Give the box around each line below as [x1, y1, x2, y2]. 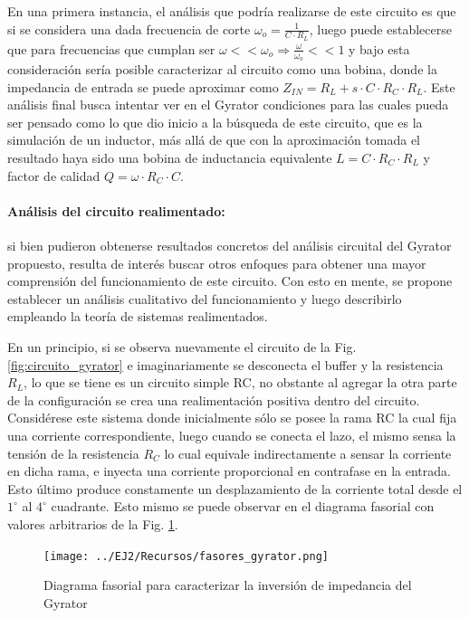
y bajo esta [349, 39, 410, 58]
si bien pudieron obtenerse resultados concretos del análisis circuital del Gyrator [7, 236, 452, 255]
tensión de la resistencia [7, 443, 139, 462]
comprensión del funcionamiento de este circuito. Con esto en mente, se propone [7, 271, 453, 290]
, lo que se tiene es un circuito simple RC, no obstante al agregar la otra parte [24, 373, 457, 392]
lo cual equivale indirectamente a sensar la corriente [164, 443, 452, 462]
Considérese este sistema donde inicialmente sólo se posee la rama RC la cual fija [7, 408, 457, 427]
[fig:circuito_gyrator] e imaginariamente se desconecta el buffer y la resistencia [7, 355, 444, 374]
